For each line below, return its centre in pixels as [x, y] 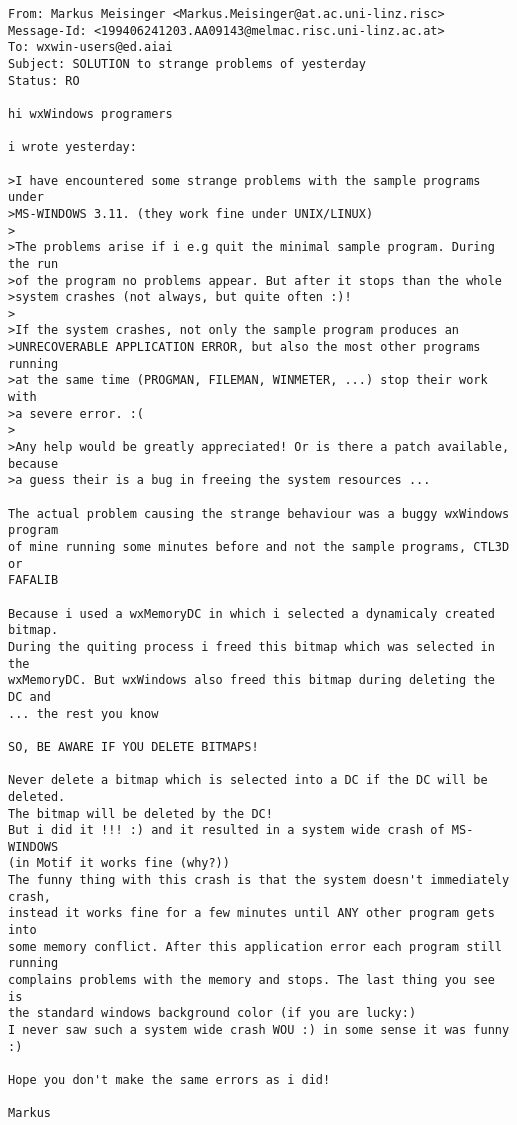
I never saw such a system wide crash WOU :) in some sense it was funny [259, 1030]
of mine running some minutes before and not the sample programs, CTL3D [259, 547]
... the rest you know [83, 713]
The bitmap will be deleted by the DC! [140, 813]
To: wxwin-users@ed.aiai [90, 47]
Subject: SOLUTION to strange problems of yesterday [187, 63]
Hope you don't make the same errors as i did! [169, 1080]
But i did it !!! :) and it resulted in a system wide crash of [226, 830]
